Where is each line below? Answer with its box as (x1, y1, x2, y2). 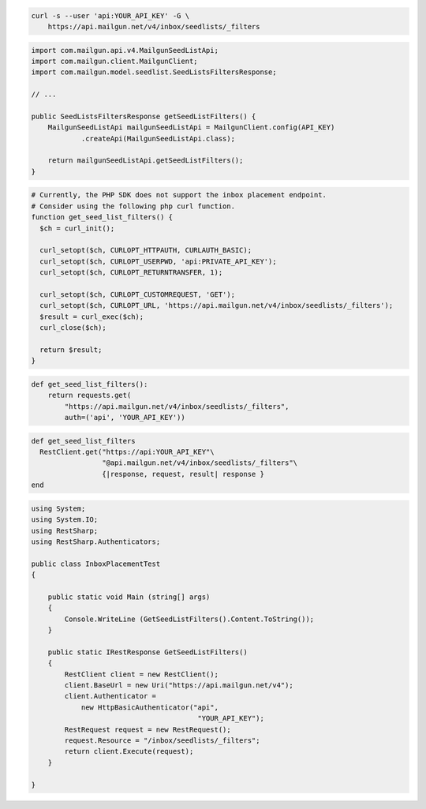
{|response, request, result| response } (101, 470, 264, 478)
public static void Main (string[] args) (47, 592, 211, 601)
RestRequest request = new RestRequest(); (64, 725, 232, 734)
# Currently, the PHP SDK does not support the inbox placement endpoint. (31, 190, 327, 200)
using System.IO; (31, 515, 99, 524)
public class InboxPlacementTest (31, 559, 161, 568)
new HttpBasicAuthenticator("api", (80, 702, 219, 712)
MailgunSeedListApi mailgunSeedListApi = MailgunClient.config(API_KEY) (47, 123, 335, 132)
